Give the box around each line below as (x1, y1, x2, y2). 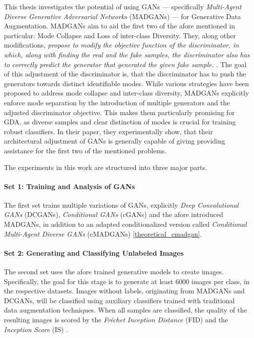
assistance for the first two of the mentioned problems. (4, 145, 167, 155)
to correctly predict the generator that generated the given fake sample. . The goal (4, 59, 247, 69)
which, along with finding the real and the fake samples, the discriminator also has (4, 49, 250, 59)
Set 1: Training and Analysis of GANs (4, 181, 135, 191)
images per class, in (191, 276, 250, 286)
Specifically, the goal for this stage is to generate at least (4, 276, 173, 286)
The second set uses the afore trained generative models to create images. (4, 266, 224, 277)
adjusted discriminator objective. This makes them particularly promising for (4, 107, 235, 117)
